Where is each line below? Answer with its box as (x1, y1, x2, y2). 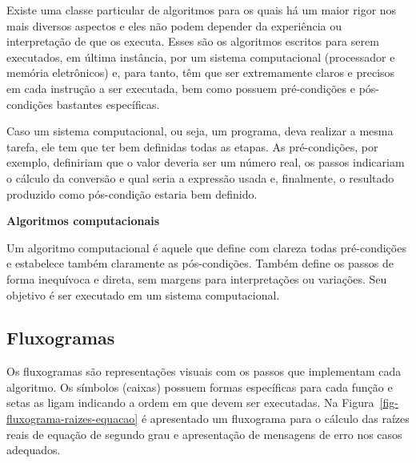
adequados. (6, 441, 61, 458)
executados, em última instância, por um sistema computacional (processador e (6, 48, 395, 65)
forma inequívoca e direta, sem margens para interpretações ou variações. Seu (6, 270, 387, 287)
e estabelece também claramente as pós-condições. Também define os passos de (6, 255, 394, 272)
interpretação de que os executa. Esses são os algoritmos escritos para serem (6, 33, 379, 50)
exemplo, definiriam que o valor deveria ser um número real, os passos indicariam (6, 154, 405, 171)
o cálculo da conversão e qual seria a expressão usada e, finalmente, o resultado (6, 169, 394, 186)
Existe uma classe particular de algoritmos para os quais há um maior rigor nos (6, 2, 397, 18)
